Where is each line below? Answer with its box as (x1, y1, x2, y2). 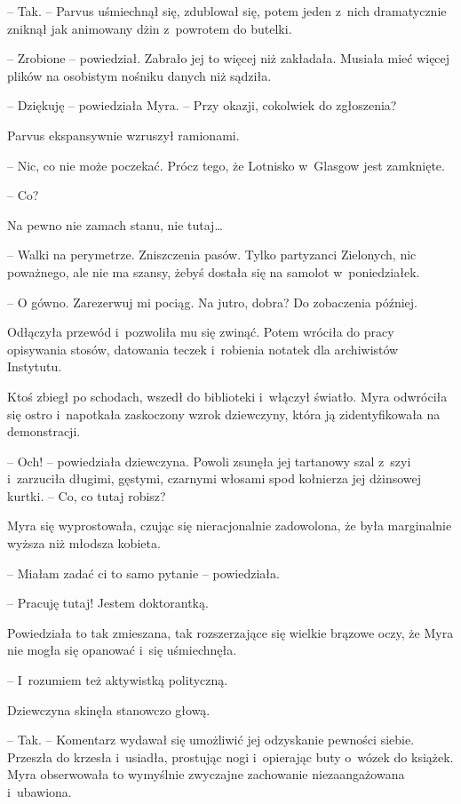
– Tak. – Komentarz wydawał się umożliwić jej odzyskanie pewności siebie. (7, 730, 415, 749)
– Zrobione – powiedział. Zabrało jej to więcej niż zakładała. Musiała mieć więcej (7, 49, 450, 68)
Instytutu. (7, 357, 62, 376)
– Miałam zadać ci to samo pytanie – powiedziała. (7, 563, 280, 582)
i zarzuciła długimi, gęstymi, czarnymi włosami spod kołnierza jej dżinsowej (7, 469, 422, 488)
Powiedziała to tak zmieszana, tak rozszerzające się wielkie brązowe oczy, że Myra (7, 623, 454, 641)
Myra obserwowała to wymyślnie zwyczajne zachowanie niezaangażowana (7, 765, 405, 784)
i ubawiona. (7, 783, 72, 800)
